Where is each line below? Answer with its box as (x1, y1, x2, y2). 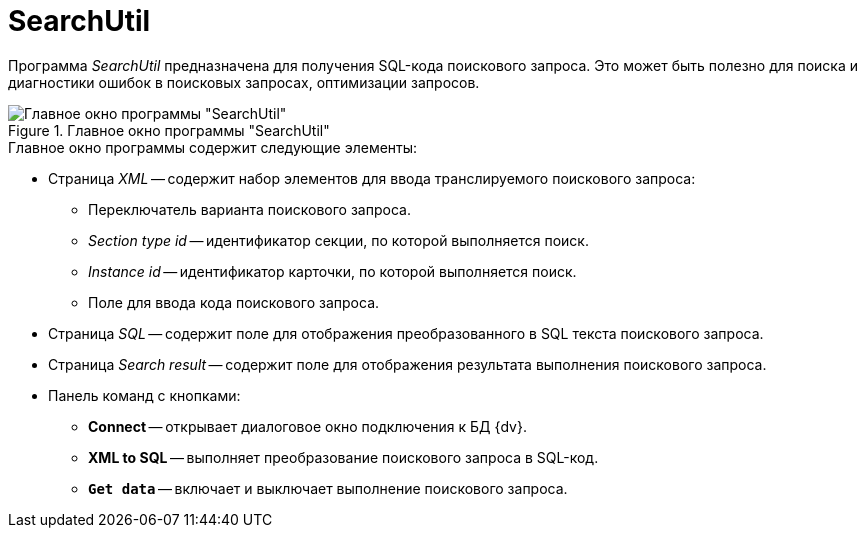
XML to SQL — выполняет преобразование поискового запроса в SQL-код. (88, 448, 599, 466)
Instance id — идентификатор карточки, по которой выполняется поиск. (88, 262, 577, 280)
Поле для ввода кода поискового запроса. (88, 293, 380, 311)
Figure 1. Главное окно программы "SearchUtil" (8, 121, 330, 139)
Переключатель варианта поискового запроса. (88, 200, 411, 218)
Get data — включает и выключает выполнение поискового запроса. (88, 479, 568, 497)
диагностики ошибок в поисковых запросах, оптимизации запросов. (8, 73, 480, 91)
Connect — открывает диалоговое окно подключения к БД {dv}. (88, 417, 527, 435)
